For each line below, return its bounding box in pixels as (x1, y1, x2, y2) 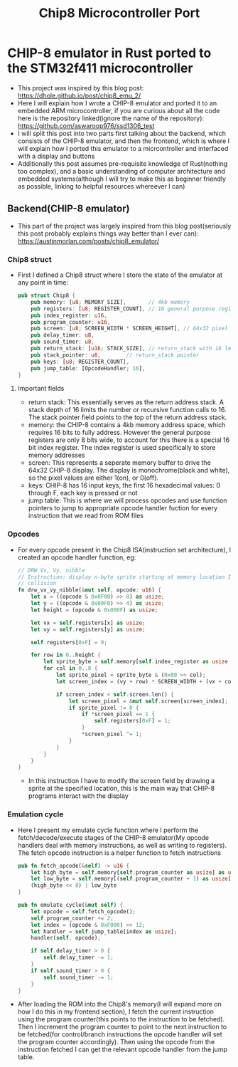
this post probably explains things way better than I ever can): (17, 229, 199, 238)
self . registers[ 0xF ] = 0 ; (31, 638, 108, 646)
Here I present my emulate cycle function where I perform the (17, 826, 199, 834)
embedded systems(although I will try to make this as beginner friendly (17, 174, 226, 183)
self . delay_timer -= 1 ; (43, 954, 114, 962)
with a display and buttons (17, 152, 95, 160)
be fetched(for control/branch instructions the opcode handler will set (17, 1030, 222, 1039)
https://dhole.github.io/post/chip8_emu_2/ (17, 91, 141, 100)
